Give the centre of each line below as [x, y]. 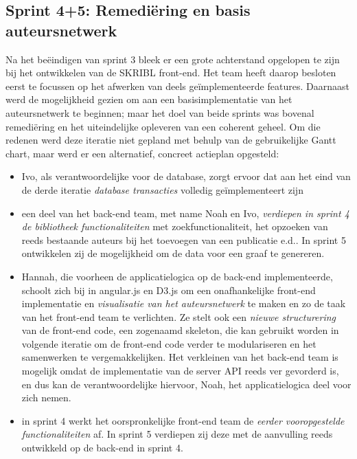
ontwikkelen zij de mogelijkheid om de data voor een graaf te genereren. [173, 253]
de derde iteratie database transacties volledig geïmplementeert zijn [162, 189]
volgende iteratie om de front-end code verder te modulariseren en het [169, 343]
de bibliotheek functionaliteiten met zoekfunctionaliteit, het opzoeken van [175, 226]
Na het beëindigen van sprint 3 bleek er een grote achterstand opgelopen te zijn [173, 59]
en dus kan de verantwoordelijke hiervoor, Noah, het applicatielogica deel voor [186, 384]
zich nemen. [46, 398]
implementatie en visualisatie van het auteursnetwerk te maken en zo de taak [184, 303]
